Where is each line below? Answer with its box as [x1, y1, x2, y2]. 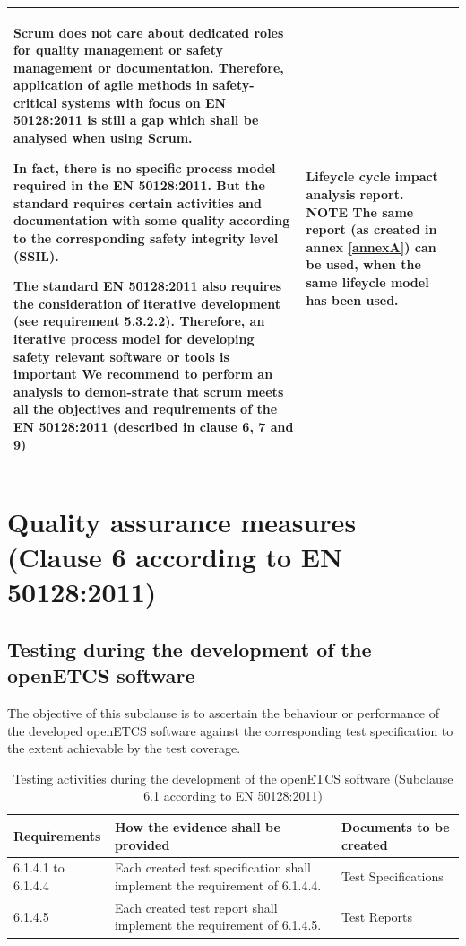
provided [114, 835, 170, 854]
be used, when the [306, 255, 421, 274]
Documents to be [341, 817, 450, 836]
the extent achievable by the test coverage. [7, 739, 241, 758]
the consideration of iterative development [13, 293, 280, 312]
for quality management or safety [13, 40, 224, 59]
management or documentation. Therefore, [13, 57, 284, 76]
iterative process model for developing [13, 329, 255, 347]
